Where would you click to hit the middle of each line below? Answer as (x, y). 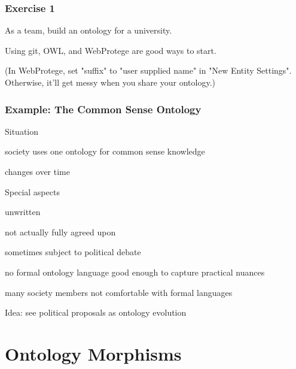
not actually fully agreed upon (60, 232)
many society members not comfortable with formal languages (119, 292)
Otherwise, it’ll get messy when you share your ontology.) (110, 82)
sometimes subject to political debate (73, 252)
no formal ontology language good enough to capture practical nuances (135, 272)
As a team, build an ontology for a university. (89, 30)
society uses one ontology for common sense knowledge (105, 151)
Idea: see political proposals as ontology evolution (96, 312)
